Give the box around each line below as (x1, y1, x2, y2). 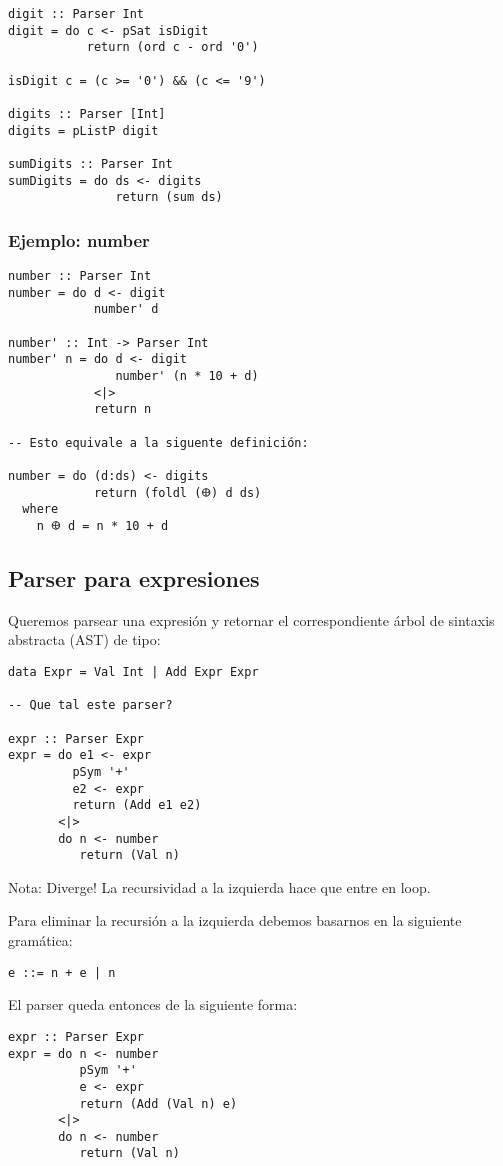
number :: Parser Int (8, 269, 152, 284)
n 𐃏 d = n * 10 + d (36, 518, 169, 533)
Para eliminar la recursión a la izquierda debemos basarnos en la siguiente (8, 910, 462, 931)
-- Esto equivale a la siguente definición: (8, 435, 309, 450)
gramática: (8, 930, 73, 951)
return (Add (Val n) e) (79, 1096, 238, 1111)
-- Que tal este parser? (8, 698, 173, 713)
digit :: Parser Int (8, 7, 145, 21)
